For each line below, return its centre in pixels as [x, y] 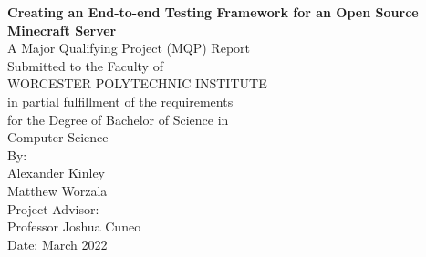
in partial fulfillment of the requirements [120, 101]
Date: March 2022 [57, 244]
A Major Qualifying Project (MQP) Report [129, 48]
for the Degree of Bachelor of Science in [118, 119]
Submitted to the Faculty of [85, 65]
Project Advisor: [53, 208]
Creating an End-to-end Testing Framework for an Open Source [213, 12]
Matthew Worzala [57, 190]
